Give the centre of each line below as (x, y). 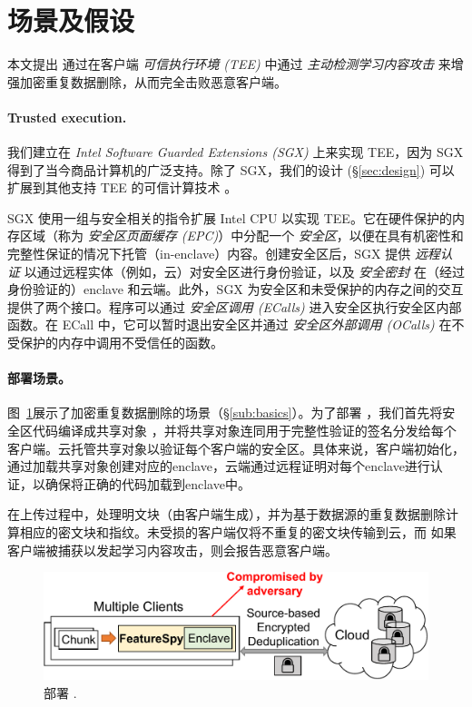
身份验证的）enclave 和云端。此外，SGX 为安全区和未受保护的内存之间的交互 (236, 289)
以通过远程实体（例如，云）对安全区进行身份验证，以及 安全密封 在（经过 (244, 271)
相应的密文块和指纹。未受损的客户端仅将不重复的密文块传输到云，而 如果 (238, 532)
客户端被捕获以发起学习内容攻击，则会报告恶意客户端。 (172, 550)
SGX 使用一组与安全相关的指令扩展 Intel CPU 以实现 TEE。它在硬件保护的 (230, 217)
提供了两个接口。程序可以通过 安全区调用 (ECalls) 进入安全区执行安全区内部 (235, 306)
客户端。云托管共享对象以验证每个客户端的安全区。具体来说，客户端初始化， (236, 448)
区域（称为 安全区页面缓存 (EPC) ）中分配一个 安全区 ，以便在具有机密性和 (241, 236)
